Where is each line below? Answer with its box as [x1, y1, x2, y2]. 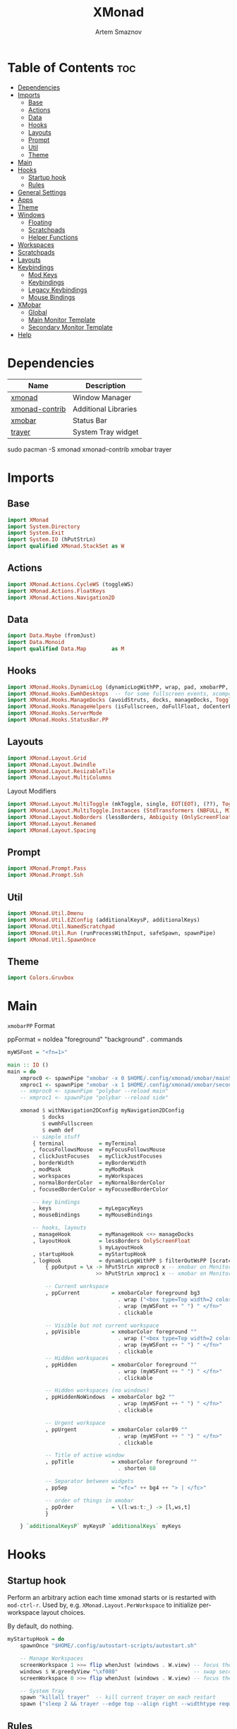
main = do [7, 1068, 37, 1075]
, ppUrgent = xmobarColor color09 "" [44, 1426, 188, 1433]
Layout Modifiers [7, 787, 56, 796]
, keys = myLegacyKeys [32, 1205, 143, 1212]
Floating [28, 218, 52, 226]
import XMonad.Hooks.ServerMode [7, 710, 102, 717]
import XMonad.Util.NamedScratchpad [7, 923, 115, 930]
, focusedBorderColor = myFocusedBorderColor [32, 1186, 169, 1193]
